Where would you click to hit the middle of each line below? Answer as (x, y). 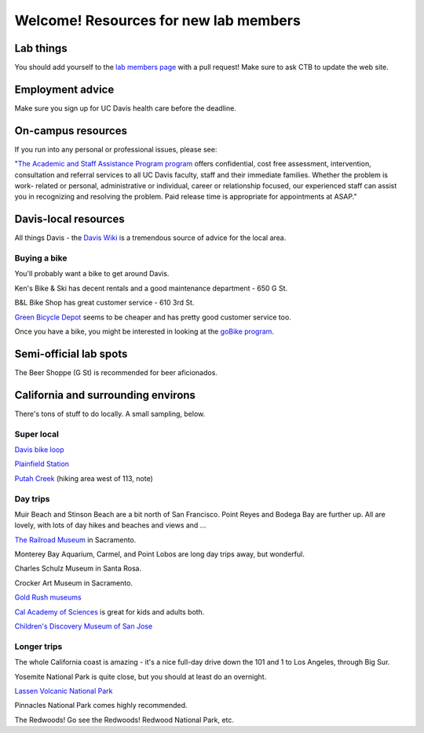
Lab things (41, 48)
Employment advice (64, 89)
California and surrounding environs (105, 395)
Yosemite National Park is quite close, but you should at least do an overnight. (141, 676)
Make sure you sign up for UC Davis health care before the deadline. (126, 108)
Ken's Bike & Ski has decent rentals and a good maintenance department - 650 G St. (151, 288)
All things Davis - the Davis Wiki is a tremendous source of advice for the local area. (150, 238)
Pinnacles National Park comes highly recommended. (101, 706)
